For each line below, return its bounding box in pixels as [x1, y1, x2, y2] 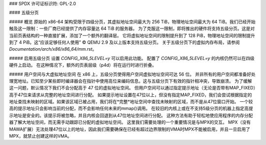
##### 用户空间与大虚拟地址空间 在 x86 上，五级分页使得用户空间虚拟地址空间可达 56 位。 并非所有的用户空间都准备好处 [9, 71, 256, 77]
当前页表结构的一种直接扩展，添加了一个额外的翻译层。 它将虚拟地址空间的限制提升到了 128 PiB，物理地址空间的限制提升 [9, 32, 256, 38]
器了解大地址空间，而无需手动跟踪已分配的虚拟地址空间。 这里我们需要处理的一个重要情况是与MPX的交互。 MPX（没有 [9, 119, 251, 125]
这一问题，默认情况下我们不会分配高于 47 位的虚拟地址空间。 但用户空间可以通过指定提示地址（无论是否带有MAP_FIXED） [9, 85, 256, 91]
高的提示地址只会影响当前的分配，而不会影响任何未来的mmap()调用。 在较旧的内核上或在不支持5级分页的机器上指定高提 [9, 106, 253, 112]
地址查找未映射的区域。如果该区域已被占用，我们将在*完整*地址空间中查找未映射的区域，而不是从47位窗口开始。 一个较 [9, 99, 253, 105]
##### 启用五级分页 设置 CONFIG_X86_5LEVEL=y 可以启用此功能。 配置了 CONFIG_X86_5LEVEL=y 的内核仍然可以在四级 [9, 55, 255, 61]
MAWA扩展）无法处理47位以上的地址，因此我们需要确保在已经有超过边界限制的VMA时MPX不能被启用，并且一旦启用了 [9, 126, 251, 132]
